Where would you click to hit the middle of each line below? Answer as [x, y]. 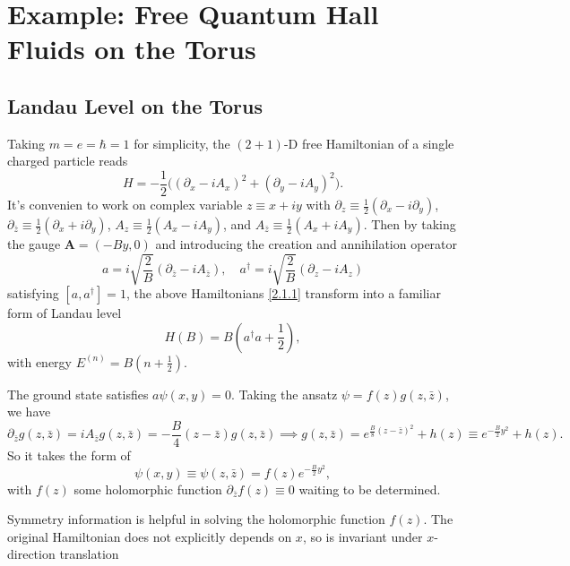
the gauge [34, 244]
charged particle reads [68, 161]
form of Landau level [65, 313]
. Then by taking [410, 224]
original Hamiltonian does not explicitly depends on [150, 536]
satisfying [33, 293]
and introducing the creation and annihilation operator [307, 244]
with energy [39, 361]
